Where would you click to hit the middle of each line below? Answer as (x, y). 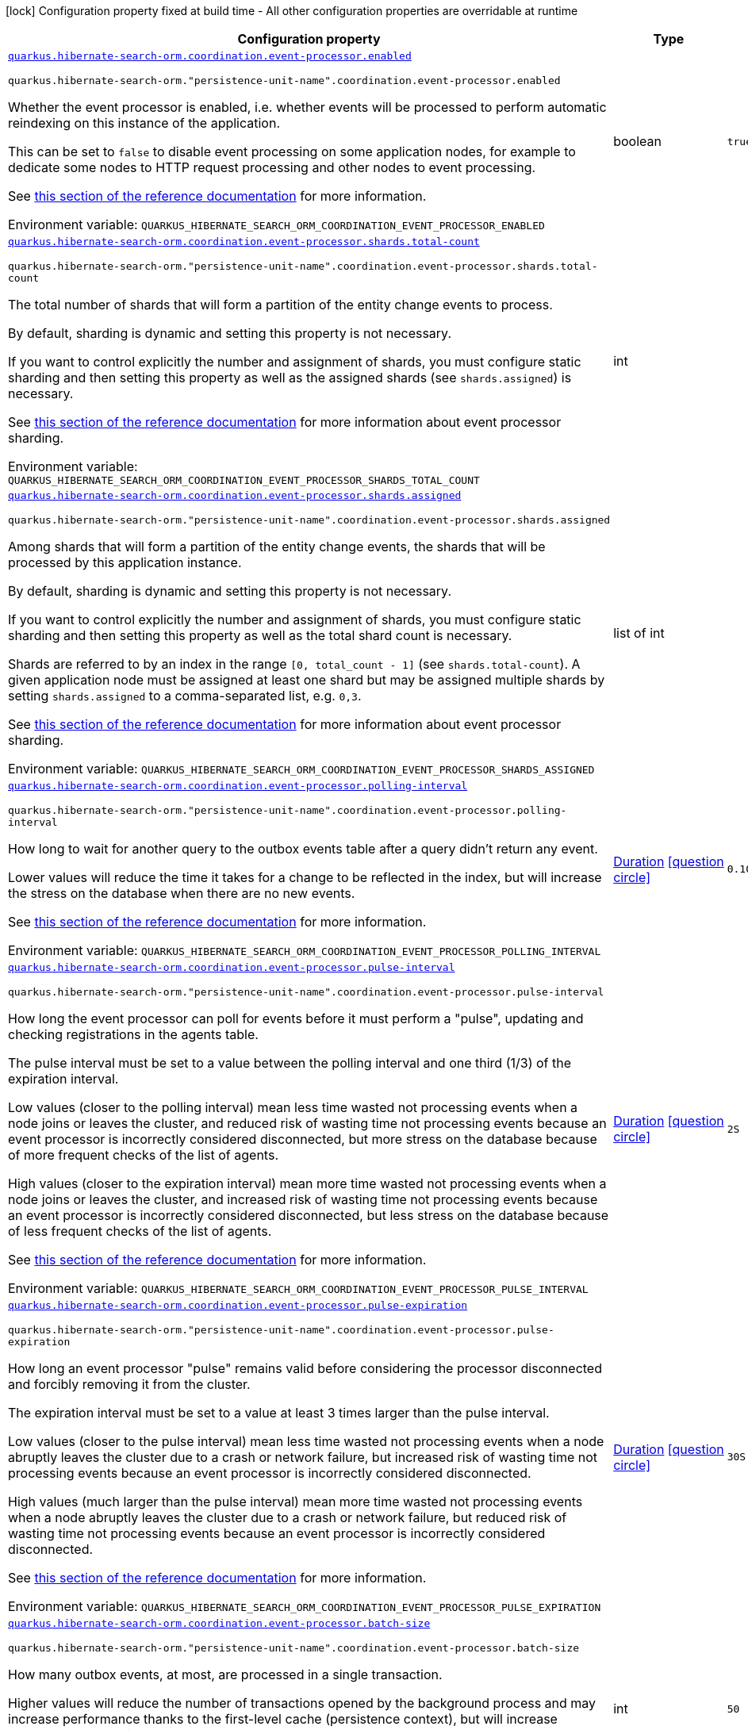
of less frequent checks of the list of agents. (140, 1231)
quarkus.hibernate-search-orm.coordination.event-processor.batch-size (219, 1623)
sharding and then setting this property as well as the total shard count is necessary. (260, 635)
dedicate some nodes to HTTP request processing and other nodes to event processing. (272, 167)
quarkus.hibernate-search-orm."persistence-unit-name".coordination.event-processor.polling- (288, 810)
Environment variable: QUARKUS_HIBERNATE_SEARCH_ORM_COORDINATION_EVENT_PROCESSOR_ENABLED (276, 224)
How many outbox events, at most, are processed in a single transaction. (225, 1674)
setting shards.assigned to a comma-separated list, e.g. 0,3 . (185, 696)
